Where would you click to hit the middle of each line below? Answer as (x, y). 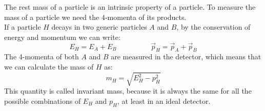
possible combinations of (43, 101)
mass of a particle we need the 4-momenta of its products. (95, 17)
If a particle (23, 27)
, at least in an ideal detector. (164, 101)
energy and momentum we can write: (62, 37)
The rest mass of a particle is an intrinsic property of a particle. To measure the (130, 7)
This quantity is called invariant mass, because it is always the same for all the (128, 91)
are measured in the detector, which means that (186, 57)
